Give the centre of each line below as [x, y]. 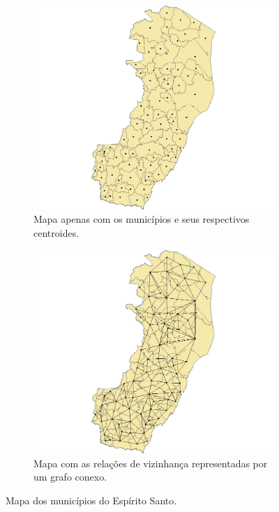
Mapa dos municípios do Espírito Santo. [91, 500]
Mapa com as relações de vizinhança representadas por [151, 463]
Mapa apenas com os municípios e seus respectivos [142, 219]
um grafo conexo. [70, 477]
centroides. [56, 232]
